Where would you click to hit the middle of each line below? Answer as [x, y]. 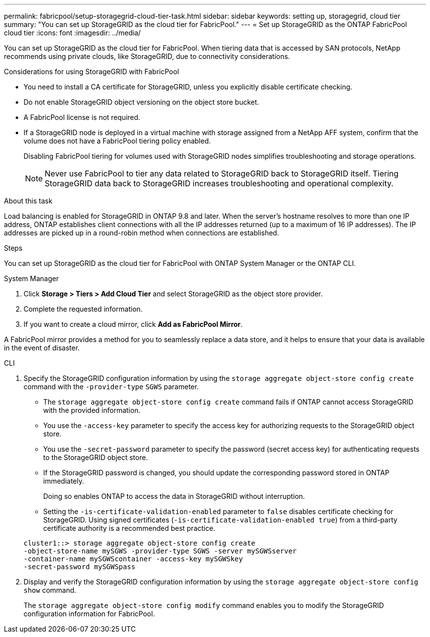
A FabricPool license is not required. [82, 117]
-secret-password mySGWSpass [80, 567]
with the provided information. [92, 410]
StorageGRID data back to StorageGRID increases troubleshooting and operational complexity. [219, 183]
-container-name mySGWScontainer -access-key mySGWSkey [133, 559]
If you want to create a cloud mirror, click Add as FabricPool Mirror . [133, 324]
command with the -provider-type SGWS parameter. [111, 387]
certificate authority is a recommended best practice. [129, 528]
